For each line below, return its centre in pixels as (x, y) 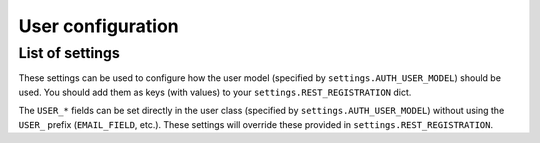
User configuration (98, 26)
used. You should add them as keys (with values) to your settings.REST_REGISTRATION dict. (215, 92)
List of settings (69, 53)
